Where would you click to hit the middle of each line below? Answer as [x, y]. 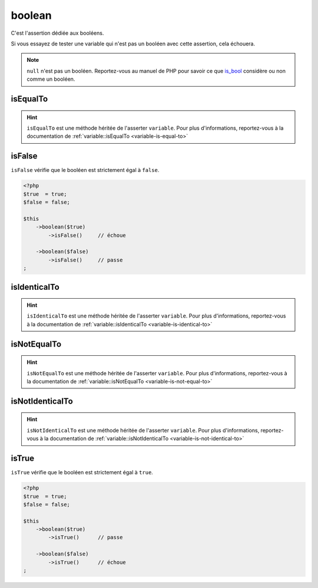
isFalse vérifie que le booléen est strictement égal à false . [85, 170]
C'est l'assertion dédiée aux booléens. [57, 33]
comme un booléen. [51, 79]
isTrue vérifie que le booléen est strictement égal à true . [82, 473]
